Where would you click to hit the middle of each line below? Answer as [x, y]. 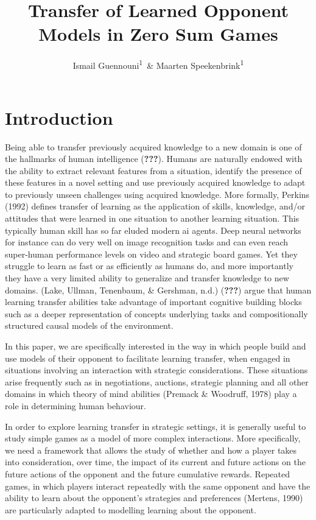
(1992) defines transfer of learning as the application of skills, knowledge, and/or [155, 206]
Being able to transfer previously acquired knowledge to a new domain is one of [153, 146]
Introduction [59, 117]
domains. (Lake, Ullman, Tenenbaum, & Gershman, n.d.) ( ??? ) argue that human [158, 290]
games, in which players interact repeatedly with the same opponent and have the [158, 486]
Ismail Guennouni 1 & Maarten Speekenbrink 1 [158, 64]
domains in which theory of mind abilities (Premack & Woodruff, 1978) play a [151, 394]
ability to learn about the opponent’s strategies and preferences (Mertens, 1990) [154, 498]
